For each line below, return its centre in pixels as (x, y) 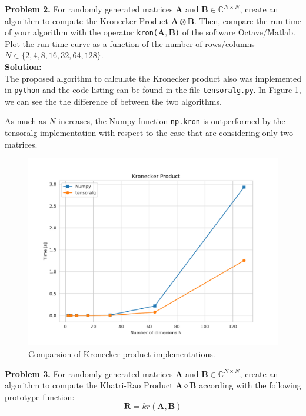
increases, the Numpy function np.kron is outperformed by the (172, 121)
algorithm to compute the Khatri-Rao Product (89, 385)
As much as (26, 121)
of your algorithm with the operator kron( (81, 32)
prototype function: (40, 396)
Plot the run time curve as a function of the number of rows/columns (130, 43)
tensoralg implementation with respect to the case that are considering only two (149, 133)
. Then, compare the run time (247, 20)
